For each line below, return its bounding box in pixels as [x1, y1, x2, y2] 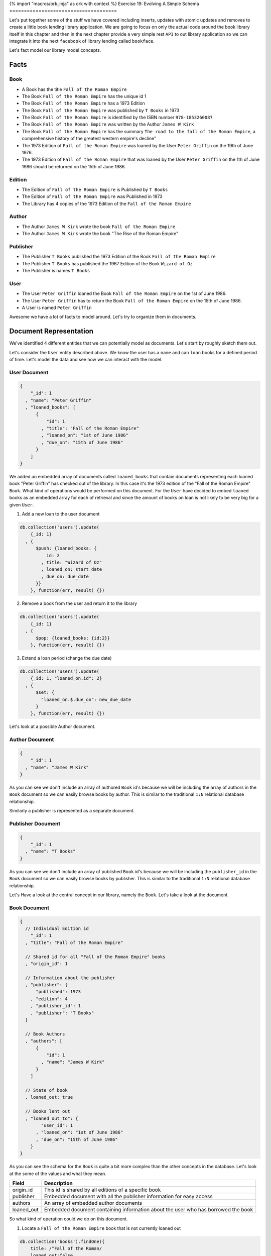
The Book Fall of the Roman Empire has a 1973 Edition [22, 100, 145, 107]
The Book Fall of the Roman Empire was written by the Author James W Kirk [22, 121, 194, 128]
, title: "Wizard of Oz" [41, 559, 102, 565]
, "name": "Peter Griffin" [25, 397, 92, 403]
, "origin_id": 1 [25, 961, 68, 967]
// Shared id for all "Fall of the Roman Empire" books [25, 954, 166, 960]
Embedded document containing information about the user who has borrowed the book [44, 1206, 253, 1213]
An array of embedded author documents [44, 1200, 143, 1207]
